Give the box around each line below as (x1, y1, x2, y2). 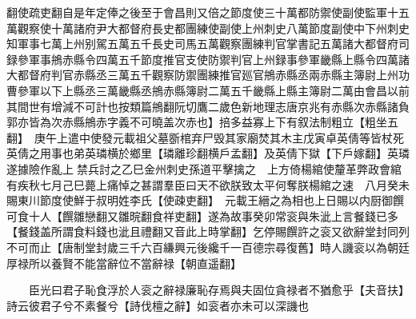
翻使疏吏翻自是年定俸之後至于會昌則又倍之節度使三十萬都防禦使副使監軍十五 (6, 4, 410, 20)
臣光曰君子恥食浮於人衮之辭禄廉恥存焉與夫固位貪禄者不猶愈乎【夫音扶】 (28, 281, 410, 298)
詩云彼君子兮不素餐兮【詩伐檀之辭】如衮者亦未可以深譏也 (6, 297, 309, 313)
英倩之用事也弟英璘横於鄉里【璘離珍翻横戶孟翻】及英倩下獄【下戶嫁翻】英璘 (6, 145, 410, 161)
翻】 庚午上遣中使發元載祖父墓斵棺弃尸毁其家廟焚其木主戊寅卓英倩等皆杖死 (6, 129, 404, 146)
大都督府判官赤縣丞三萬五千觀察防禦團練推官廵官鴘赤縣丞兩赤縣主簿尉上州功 (6, 66, 410, 83)
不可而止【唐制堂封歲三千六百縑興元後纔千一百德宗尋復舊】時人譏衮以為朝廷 (6, 238, 410, 255)
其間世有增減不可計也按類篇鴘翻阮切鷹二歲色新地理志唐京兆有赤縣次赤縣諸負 (6, 98, 410, 114)
